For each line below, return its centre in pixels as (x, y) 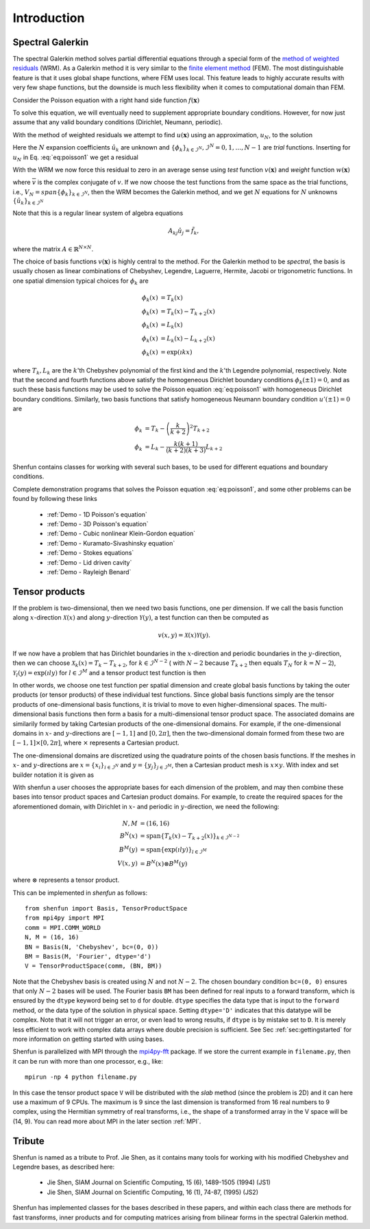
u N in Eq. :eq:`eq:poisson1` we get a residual (75, 158)
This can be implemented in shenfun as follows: (80, 893)
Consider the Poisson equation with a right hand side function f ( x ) (106, 100)
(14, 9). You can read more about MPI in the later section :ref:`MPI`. (107, 1121)
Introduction (49, 18)
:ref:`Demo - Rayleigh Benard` (89, 572)
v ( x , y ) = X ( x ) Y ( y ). (184, 635)
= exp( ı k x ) (176, 352)
